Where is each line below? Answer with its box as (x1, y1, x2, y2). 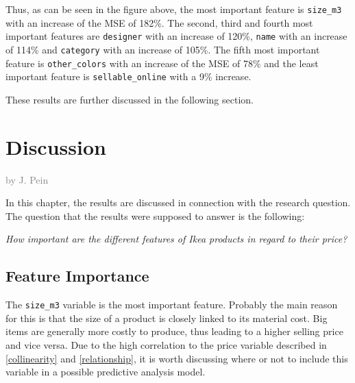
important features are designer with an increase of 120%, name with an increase (5, 29, 347, 43)
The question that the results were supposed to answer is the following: (5, 208, 305, 223)
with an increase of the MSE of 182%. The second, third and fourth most (5, 15, 313, 29)
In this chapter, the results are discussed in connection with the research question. (5, 195, 351, 210)
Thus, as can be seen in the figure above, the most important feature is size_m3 (5, 2, 342, 16)
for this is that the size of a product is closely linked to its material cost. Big (5, 310, 328, 325)
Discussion (5, 132, 106, 160)
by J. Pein (5, 172, 49, 186)
